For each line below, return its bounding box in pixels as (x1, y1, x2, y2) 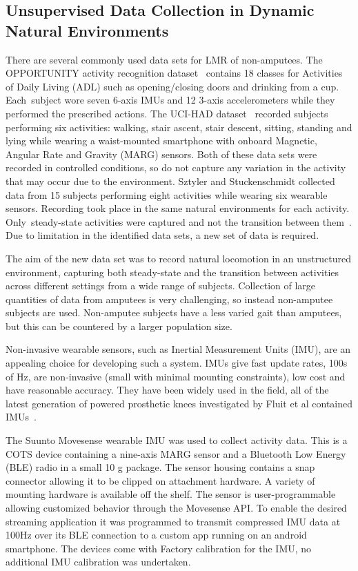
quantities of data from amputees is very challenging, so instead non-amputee (6, 291, 333, 306)
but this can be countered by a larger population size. (6, 318, 232, 333)
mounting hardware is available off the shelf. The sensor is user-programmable (6, 487, 336, 501)
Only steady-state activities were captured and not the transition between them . (6, 214, 352, 229)
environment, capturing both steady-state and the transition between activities (6, 264, 339, 279)
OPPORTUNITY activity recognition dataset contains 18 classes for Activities (6, 66, 343, 80)
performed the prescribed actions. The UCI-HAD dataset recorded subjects (6, 106, 328, 120)
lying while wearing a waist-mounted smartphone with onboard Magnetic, (6, 133, 317, 148)
